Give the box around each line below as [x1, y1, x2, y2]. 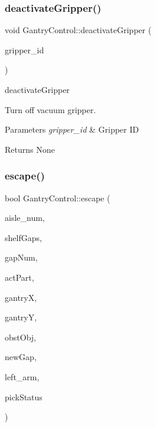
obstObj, [5, 330, 36, 343]
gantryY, [5, 311, 37, 323]
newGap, [5, 351, 37, 363]
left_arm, [5, 370, 40, 383]
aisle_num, [5, 211, 45, 224]
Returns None [5, 143, 55, 155]
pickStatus [5, 390, 43, 403]
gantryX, [5, 291, 37, 303]
